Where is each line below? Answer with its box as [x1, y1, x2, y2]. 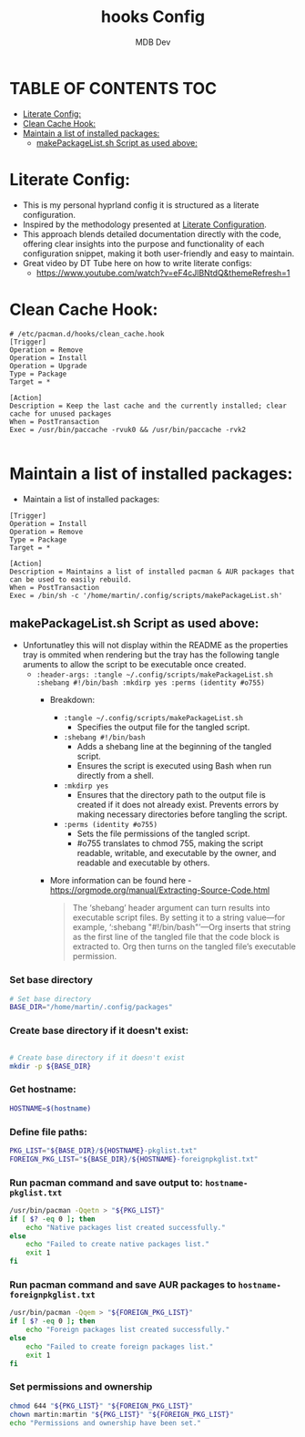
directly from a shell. [76, 770, 155, 781]
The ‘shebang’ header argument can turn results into [72, 903, 270, 914]
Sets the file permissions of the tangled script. [76, 828, 250, 840]
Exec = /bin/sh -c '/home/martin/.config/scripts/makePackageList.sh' [9, 591, 283, 600]
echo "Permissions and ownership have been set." [9, 1418, 202, 1428]
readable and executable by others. [76, 857, 210, 868]
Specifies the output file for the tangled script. [76, 722, 250, 733]
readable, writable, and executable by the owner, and [76, 848, 277, 859]
